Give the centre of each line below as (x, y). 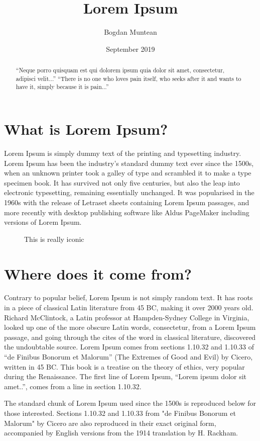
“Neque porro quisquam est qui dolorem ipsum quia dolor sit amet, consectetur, (120, 70)
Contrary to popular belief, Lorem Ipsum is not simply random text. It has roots (128, 297)
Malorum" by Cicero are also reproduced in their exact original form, (110, 423)
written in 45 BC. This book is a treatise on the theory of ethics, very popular (124, 366)
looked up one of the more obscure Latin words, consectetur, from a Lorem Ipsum (130, 327)
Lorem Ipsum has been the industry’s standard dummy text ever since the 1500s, (129, 163)
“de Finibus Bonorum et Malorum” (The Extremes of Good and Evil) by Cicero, (128, 357)
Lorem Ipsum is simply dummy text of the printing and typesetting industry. (123, 153)
